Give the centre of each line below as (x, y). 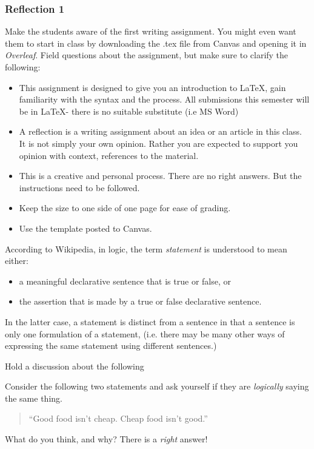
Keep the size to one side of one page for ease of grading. (125, 208)
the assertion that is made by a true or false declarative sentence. (140, 301)
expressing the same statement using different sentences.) (111, 346)
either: (17, 261)
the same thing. (34, 398)
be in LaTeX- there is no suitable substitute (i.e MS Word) (129, 111)
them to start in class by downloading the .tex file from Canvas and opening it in (156, 43)
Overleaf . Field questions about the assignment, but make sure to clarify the (147, 55)
